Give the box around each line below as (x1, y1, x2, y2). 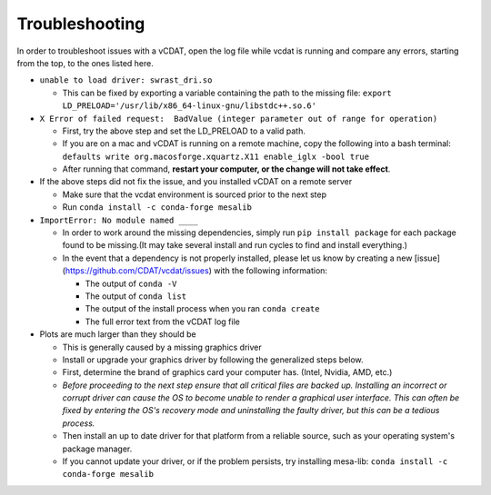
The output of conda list (85, 291, 186, 302)
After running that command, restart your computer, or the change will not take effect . (62, 163, 391, 174)
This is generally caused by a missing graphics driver (62, 342, 263, 352)
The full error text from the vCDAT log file (85, 316, 240, 327)
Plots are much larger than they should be (39, 329, 196, 340)
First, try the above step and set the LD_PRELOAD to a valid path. (62, 125, 306, 136)
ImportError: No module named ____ (39, 214, 199, 225)
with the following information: (214, 265, 327, 276)
